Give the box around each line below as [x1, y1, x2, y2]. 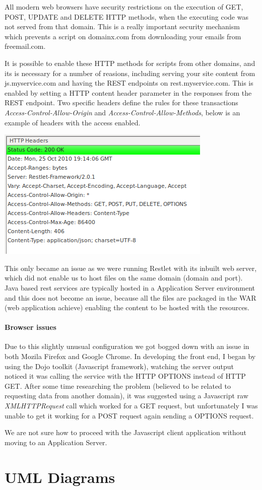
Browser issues [5, 322, 56, 332]
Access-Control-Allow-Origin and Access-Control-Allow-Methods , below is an [5, 107, 240, 117]
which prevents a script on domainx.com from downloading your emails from [5, 31, 241, 41]
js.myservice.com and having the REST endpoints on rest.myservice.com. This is [5, 78, 253, 88]
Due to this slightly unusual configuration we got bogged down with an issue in [5, 341, 249, 352]
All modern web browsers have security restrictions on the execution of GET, [5, 2, 243, 12]
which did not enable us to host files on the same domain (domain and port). [5, 272, 243, 283]
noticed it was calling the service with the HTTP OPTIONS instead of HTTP [5, 371, 246, 381]
